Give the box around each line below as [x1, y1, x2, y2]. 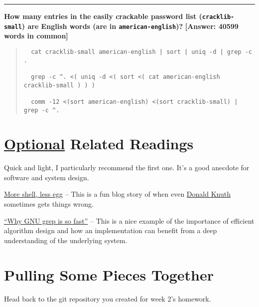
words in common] [4, 30, 68, 41]
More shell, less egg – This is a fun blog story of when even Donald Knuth [4, 189, 231, 199]
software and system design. [4, 172, 89, 182]
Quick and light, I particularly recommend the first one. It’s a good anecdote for [4, 162, 250, 173]
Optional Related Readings [4, 133, 194, 154]
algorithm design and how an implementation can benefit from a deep [4, 225, 217, 236]
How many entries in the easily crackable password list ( [4, 11, 202, 21]
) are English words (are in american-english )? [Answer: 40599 [21, 20, 239, 31]
